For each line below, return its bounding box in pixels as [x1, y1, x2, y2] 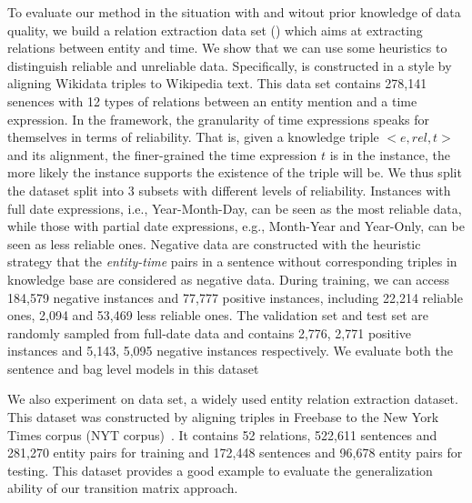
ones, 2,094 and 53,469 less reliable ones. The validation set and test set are [7, 306, 428, 325]
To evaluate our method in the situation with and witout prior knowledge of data [7, 3, 461, 21]
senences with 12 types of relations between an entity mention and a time [7, 91, 417, 110]
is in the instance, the [329, 145, 451, 164]
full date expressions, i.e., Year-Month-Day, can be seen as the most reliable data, [7, 198, 462, 217]
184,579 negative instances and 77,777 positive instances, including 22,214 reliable [7, 287, 463, 307]
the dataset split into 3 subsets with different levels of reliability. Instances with [7, 180, 451, 199]
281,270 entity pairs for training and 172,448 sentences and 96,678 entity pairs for [7, 443, 463, 462]
